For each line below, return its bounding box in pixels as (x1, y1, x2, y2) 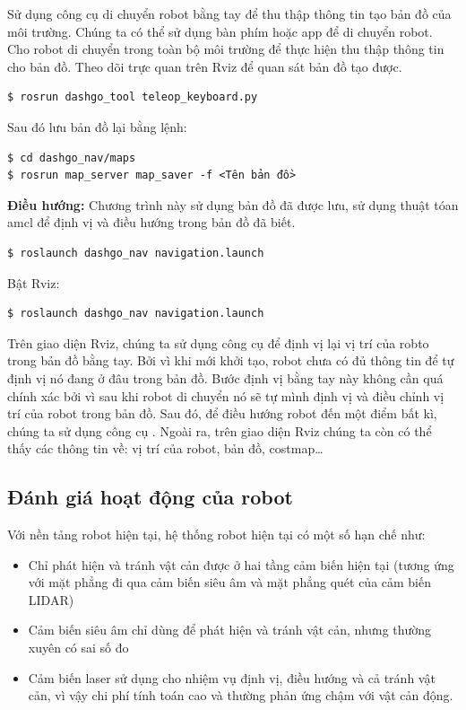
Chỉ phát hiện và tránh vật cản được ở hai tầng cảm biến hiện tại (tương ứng (28, 555, 454, 574)
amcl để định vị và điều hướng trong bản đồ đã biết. (7, 213, 296, 232)
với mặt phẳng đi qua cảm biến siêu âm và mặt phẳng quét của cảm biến (28, 573, 432, 592)
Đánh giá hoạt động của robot (7, 483, 293, 511)
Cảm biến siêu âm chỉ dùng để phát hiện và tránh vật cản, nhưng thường (28, 620, 432, 639)
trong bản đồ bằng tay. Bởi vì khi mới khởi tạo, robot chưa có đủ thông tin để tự (7, 351, 454, 370)
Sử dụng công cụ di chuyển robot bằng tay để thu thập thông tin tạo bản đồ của (7, 4, 452, 22)
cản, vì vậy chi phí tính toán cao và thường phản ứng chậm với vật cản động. (28, 686, 453, 705)
